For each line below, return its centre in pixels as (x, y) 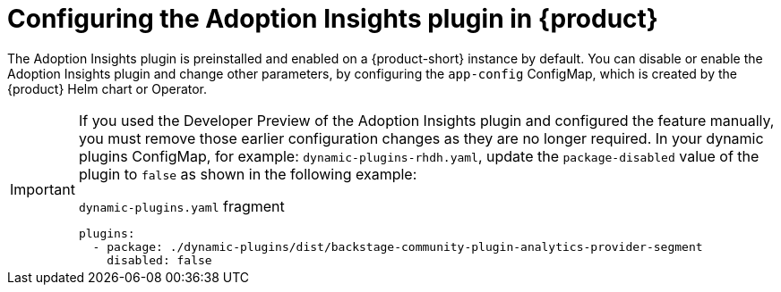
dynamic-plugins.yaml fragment (181, 206)
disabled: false (159, 260)
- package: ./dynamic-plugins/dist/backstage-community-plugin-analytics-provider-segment (398, 246)
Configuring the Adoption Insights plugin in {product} (333, 19)
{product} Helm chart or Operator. (107, 88)
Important (43, 189)
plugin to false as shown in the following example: (248, 174)
